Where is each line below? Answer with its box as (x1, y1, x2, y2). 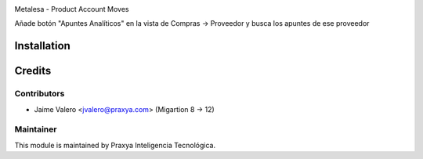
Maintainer (14, 124, 57, 135)
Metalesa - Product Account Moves (14, 5, 129, 13)
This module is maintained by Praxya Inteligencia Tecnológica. (14, 140, 215, 150)
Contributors (14, 89, 65, 99)
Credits (14, 64, 52, 78)
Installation (14, 39, 70, 52)
